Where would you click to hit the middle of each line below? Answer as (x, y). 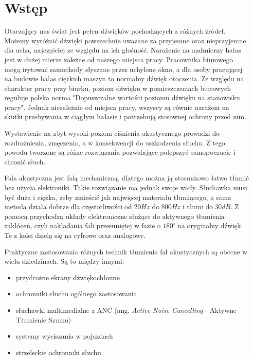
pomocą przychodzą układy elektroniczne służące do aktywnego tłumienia (115, 216)
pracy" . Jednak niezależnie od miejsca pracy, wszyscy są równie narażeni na (117, 107)
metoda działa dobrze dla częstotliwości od (68, 206)
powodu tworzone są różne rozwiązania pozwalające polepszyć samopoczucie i (120, 152)
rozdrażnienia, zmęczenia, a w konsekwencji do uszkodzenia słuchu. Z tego (115, 142)
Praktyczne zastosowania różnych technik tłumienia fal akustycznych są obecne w (126, 251)
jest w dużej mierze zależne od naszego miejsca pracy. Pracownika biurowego (119, 59)
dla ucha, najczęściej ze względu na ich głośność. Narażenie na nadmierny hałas (123, 50)
